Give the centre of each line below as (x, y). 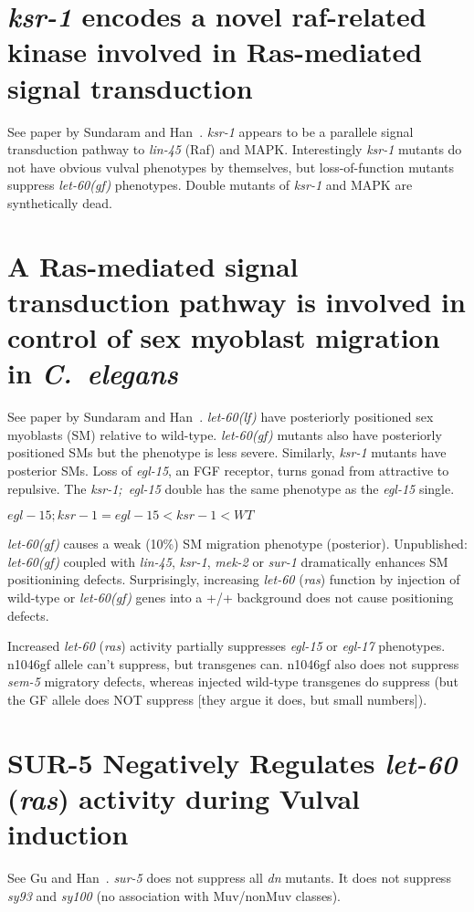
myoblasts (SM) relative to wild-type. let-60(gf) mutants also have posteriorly (225, 434)
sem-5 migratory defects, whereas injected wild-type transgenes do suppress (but (233, 681)
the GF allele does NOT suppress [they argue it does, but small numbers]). (217, 699)
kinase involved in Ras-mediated (215, 52)
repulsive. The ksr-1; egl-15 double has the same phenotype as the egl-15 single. (231, 488)
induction (68, 834)
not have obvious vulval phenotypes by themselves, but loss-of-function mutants (231, 167)
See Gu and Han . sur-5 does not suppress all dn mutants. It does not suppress (229, 877)
